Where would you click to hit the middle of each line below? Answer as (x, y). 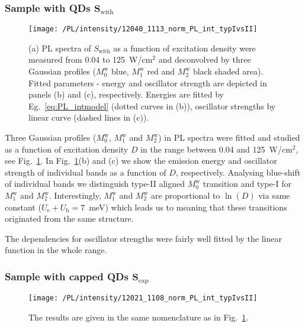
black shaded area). (228, 71)
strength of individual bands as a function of (86, 172)
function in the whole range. (56, 250)
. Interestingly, (75, 195)
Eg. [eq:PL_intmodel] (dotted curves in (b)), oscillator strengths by (152, 106)
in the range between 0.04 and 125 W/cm (216, 149)
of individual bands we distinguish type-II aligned (95, 184)
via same (274, 195)
